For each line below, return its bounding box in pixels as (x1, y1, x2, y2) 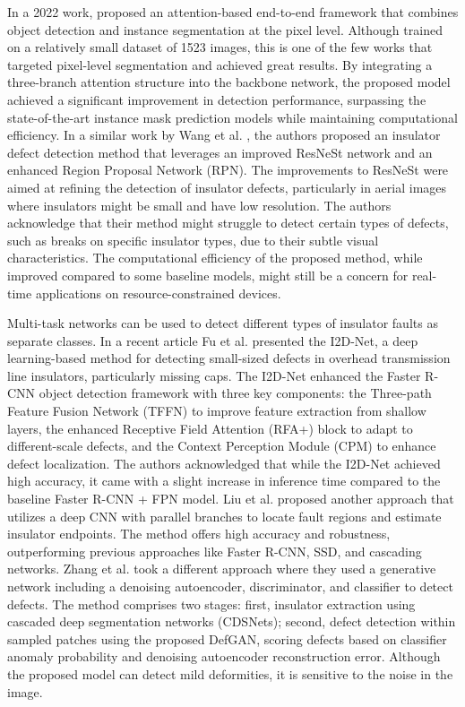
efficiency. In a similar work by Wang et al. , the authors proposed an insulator (7, 125, 441, 144)
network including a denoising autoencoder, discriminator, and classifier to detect (7, 577, 453, 595)
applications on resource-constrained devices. (35, 283, 281, 302)
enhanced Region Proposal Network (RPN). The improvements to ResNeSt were (7, 160, 449, 179)
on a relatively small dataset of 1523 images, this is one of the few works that (7, 38, 433, 56)
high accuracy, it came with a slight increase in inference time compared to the (7, 471, 441, 490)
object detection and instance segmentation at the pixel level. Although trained (7, 20, 443, 39)
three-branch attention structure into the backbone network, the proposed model (7, 73, 451, 91)
